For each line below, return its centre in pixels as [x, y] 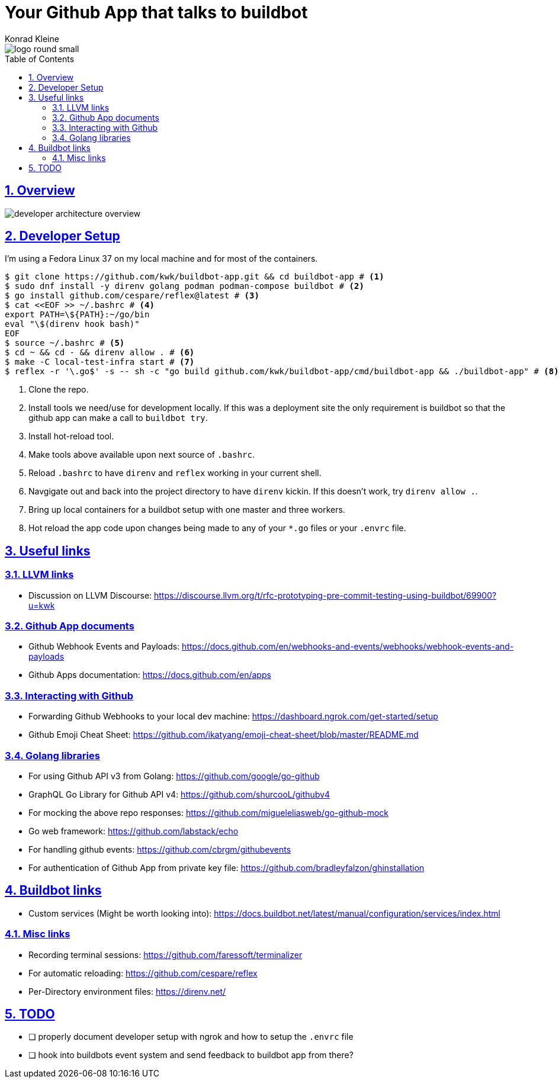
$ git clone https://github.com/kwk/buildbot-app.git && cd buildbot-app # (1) [195, 277]
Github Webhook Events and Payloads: [104, 647]
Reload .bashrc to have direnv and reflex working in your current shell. [175, 473]
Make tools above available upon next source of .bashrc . [142, 455]
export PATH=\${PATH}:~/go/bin [77, 315]
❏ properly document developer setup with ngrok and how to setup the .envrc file [191, 1037]
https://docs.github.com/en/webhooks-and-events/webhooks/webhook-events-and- [348, 647]
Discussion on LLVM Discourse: [90, 595]
